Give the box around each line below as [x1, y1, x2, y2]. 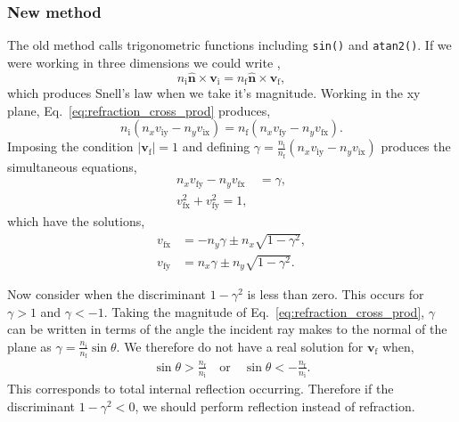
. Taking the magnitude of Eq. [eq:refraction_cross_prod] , [103, 302, 425, 321]
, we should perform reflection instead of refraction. [135, 396, 415, 415]
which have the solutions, [7, 211, 145, 230]
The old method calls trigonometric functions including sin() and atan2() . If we [7, 36, 452, 54]
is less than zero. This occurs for [247, 285, 424, 304]
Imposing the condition [7, 137, 134, 156]
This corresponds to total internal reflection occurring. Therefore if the [7, 379, 394, 398]
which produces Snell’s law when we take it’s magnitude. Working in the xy [7, 84, 421, 102]
